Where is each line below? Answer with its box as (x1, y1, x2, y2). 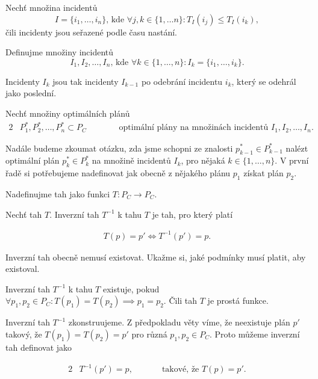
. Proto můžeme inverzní (209, 328, 300, 340)
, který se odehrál (231, 75, 296, 87)
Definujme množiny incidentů (5, 46, 114, 58)
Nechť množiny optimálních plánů (5, 106, 130, 119)
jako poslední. (5, 87, 57, 99)
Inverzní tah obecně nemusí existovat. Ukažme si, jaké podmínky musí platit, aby (5, 250, 306, 263)
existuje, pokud (102, 282, 160, 295)
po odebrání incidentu (141, 75, 223, 87)
